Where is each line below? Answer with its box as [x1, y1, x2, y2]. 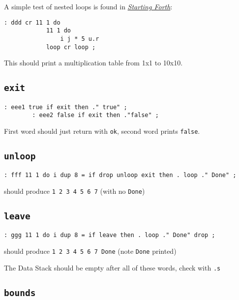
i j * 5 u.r [60, 35, 99, 42]
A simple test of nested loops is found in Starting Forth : [4, 1, 173, 11]
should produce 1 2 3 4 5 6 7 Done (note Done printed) [4, 246, 177, 256]
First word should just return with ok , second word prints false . [4, 125, 200, 136]
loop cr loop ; [46, 43, 96, 51]
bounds [4, 287, 36, 298]
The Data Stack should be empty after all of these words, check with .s [4, 262, 221, 272]
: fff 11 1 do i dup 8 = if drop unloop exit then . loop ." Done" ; [4, 172, 237, 179]
